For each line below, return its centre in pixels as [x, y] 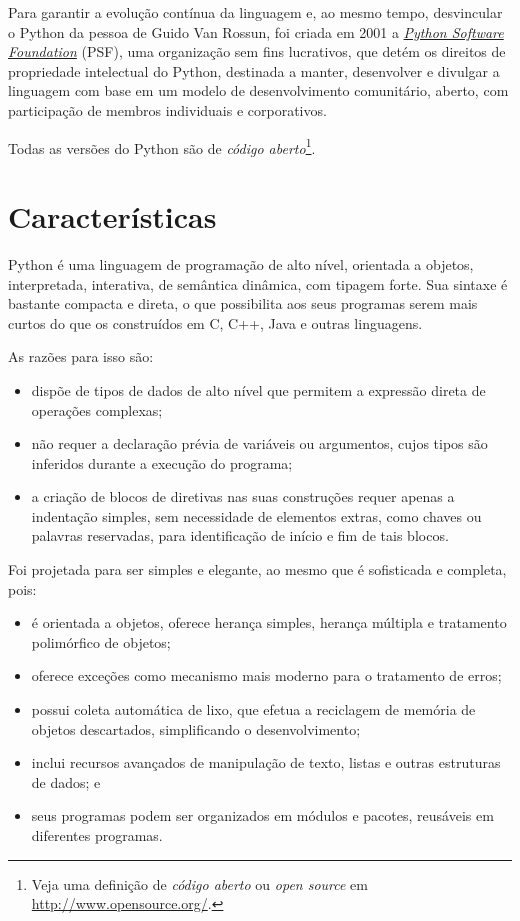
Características [112, 216]
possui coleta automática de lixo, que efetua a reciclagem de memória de [253, 709]
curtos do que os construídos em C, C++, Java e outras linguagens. [215, 322]
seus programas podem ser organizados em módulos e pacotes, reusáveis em [262, 815]
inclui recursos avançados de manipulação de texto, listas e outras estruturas [266, 762]
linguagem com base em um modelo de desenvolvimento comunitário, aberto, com [258, 90]
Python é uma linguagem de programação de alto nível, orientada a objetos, [241, 263]
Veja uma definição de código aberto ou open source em [199, 883]
